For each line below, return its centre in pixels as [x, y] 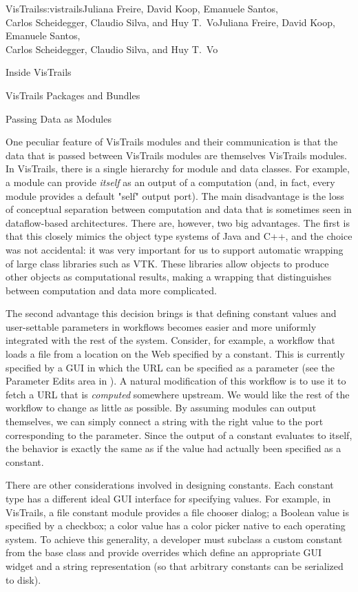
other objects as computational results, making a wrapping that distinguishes [169, 277]
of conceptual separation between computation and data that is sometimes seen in [179, 209]
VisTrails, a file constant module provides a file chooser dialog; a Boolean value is [177, 512]
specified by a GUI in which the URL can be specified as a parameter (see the [170, 367]
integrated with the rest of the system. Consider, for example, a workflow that [170, 340]
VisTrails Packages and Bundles [73, 95]
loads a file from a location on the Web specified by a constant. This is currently [175, 354]
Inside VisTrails [39, 72]
